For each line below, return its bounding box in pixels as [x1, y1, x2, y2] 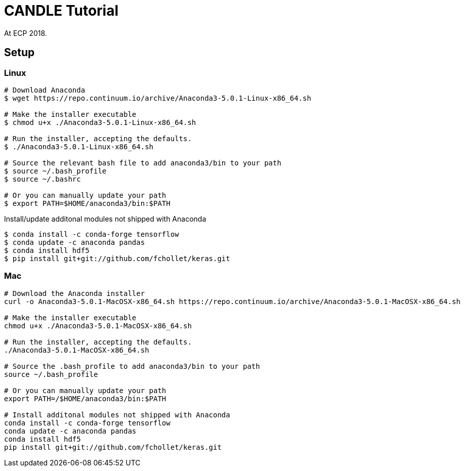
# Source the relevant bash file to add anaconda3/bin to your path [4, 158, 281, 167]
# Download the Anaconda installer [4, 289, 145, 297]
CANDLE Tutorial [4, 2, 119, 19]
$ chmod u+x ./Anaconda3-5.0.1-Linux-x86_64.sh [4, 118, 196, 126]
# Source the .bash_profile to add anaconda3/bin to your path [4, 362, 260, 370]
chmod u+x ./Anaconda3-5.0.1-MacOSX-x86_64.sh [4, 321, 192, 330]
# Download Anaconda [4, 85, 86, 94]
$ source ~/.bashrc [4, 175, 81, 183]
